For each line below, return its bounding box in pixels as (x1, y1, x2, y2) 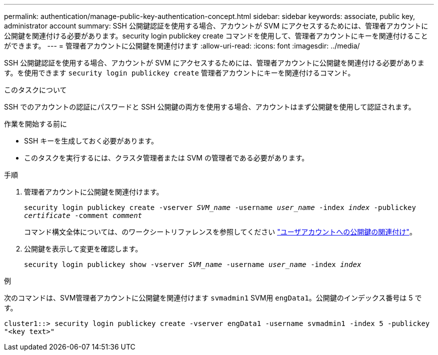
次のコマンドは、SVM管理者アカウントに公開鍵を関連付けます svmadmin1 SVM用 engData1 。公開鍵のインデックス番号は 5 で (4, 293, 422, 302)
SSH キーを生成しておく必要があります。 (24, 136, 158, 145)
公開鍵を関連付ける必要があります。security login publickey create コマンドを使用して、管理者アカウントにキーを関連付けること (4, 31, 428, 40)
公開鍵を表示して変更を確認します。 (24, 244, 142, 253)
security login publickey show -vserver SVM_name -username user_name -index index (24, 260, 361, 268)
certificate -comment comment (24, 211, 142, 219)
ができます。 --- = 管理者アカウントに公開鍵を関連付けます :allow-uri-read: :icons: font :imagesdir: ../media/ (4, 41, 360, 50)
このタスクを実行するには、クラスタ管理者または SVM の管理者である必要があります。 (24, 153, 309, 162)
